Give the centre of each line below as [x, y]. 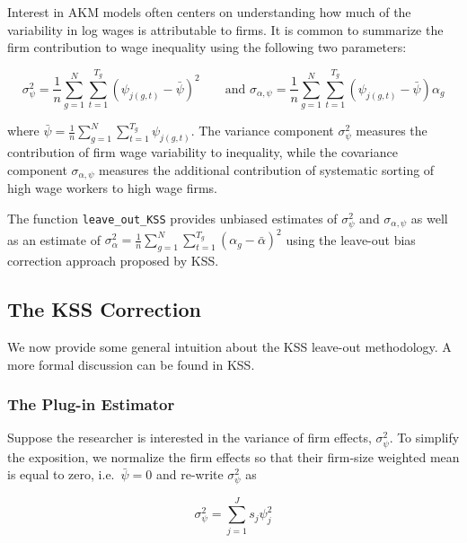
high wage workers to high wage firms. [112, 188]
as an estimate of [54, 239]
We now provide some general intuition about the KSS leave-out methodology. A [229, 347]
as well [429, 218]
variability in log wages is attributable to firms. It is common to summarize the [225, 29]
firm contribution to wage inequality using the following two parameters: [207, 47]
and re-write [189, 474]
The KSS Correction [104, 309]
